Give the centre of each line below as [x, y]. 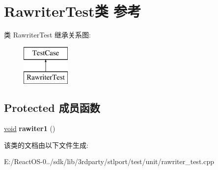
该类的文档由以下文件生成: [46, 145]
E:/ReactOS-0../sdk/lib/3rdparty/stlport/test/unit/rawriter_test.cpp [109, 161]
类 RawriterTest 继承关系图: [47, 35]
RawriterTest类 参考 [73, 11]
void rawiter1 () [30, 128]
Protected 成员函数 [52, 108]
